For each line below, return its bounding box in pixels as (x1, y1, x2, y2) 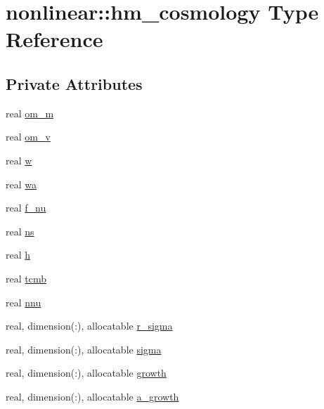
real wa (6, 176, 37, 191)
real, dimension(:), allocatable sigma (6, 342, 162, 356)
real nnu (6, 294, 41, 309)
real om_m (6, 105, 54, 120)
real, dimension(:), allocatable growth (6, 365, 167, 380)
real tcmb (6, 271, 46, 285)
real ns (6, 223, 34, 238)
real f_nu (6, 200, 46, 215)
